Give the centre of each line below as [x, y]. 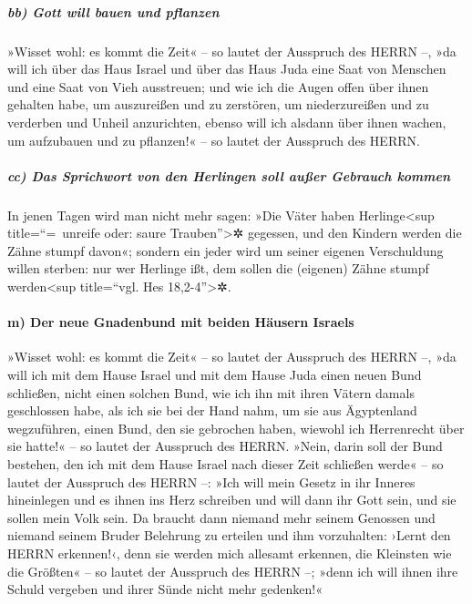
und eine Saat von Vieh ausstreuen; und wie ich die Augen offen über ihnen [218, 86]
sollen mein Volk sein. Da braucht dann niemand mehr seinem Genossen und [221, 517]
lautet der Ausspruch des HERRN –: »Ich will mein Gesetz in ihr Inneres [211, 481]
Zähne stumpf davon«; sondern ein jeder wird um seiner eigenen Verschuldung [226, 250]
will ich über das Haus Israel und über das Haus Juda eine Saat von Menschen [227, 69]
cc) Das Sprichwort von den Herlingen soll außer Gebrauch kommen [229, 175]
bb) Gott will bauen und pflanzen [113, 11]
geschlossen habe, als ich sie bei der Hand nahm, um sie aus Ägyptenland [212, 410]
